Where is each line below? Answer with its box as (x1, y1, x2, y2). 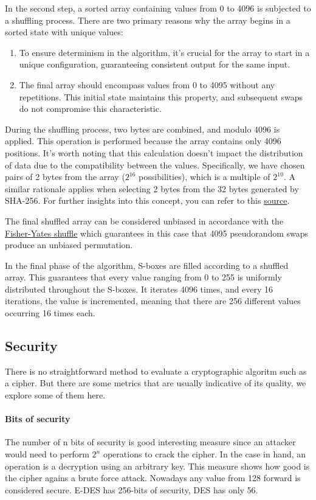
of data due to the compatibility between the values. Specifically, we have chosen (5, 158, 305, 171)
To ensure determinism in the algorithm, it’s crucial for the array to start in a (19, 46, 310, 58)
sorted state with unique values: (5, 26, 123, 38)
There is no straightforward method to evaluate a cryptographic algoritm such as (5, 364, 307, 377)
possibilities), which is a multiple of (139, 170, 270, 183)
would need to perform (5, 448, 89, 460)
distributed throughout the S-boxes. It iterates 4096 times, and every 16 (5, 282, 273, 295)
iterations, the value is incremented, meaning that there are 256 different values (5, 294, 301, 307)
